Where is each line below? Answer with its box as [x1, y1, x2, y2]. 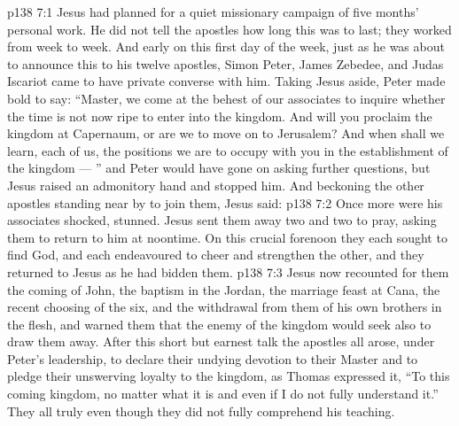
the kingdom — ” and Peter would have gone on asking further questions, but [7, 159, 431, 177]
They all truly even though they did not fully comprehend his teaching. [7, 401, 395, 420]
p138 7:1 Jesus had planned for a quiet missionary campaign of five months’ [7, 3, 419, 20]
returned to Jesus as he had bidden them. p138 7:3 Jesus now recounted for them [7, 262, 449, 281]
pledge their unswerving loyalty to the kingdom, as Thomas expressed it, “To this [7, 367, 450, 385]
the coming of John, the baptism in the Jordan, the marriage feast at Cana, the [7, 280, 440, 298]
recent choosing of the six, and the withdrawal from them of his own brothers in [7, 298, 442, 316]
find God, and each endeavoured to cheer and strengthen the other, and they [7, 245, 424, 264]
